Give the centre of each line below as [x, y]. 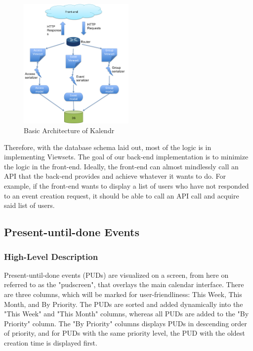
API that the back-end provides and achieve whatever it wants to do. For [115, 176]
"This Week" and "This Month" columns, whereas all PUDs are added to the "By [126, 314]
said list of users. [29, 205]
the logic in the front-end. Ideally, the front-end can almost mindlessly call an [121, 166]
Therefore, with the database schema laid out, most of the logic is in [108, 147]
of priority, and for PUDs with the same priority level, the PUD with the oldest [125, 333]
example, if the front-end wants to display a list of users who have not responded [126, 186]
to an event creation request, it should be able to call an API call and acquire [122, 195]
